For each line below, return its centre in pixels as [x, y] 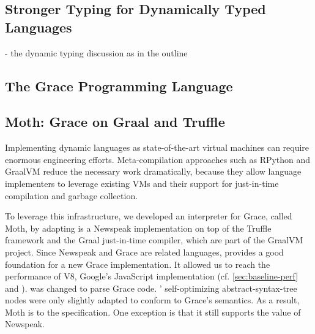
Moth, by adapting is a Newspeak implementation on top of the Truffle [138, 228]
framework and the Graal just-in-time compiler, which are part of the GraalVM [154, 240]
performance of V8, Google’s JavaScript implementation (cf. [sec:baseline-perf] [152, 276]
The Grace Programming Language [119, 85]
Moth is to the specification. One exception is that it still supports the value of [153, 312]
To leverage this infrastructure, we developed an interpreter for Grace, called [149, 216]
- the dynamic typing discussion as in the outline [96, 52]
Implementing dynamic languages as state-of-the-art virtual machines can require [157, 147]
